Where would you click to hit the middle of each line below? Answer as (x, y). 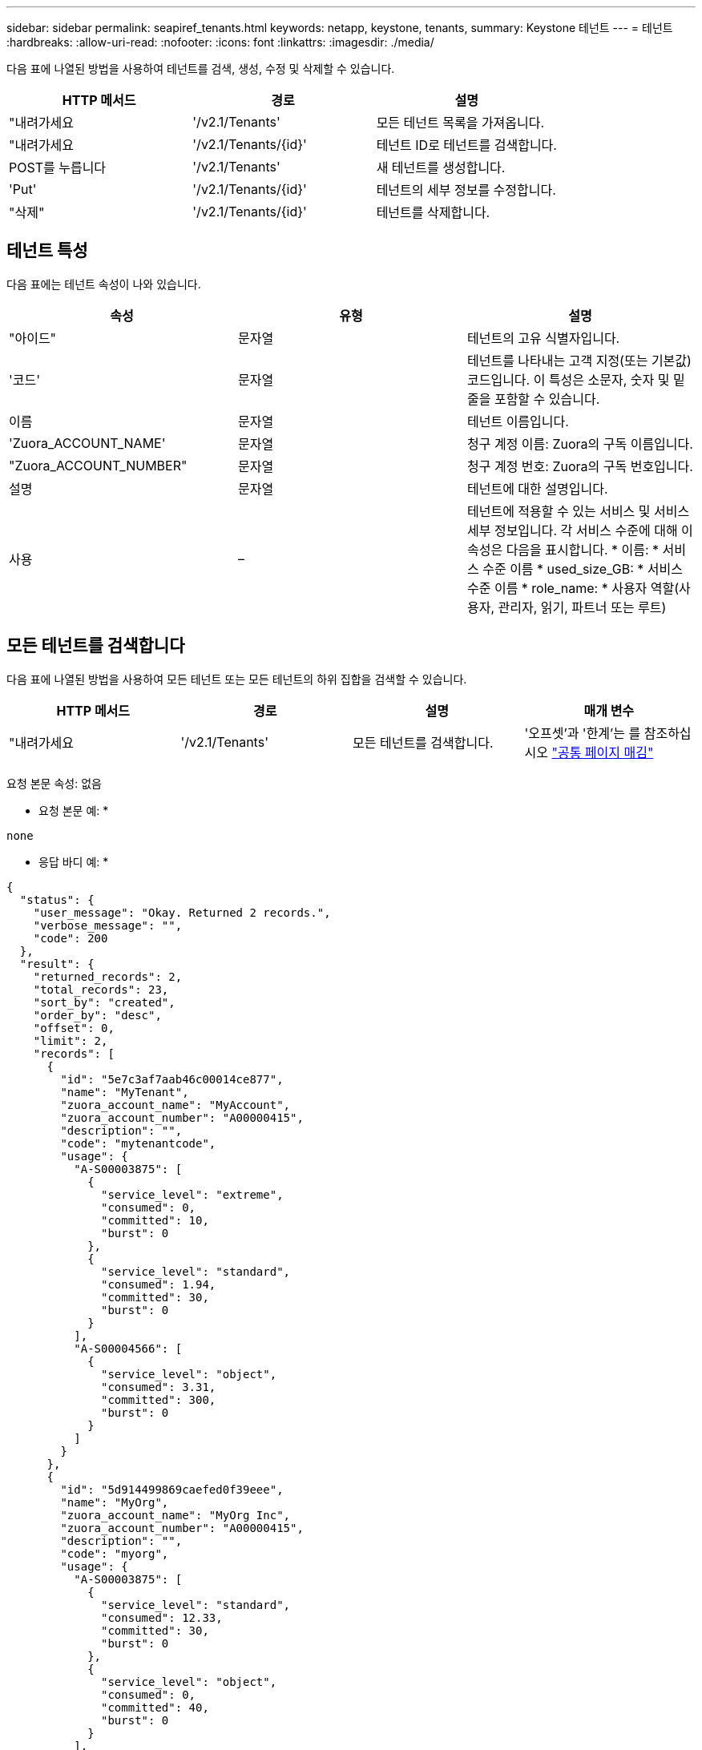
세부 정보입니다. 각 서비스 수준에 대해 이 (580, 530)
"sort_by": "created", (104, 1002)
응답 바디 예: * (74, 861)
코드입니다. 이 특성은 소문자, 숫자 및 (568, 379)
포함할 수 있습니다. (547, 399)
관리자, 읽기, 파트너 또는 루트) (582, 607)
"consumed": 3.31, (159, 1387)
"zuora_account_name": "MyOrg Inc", (175, 1515)
